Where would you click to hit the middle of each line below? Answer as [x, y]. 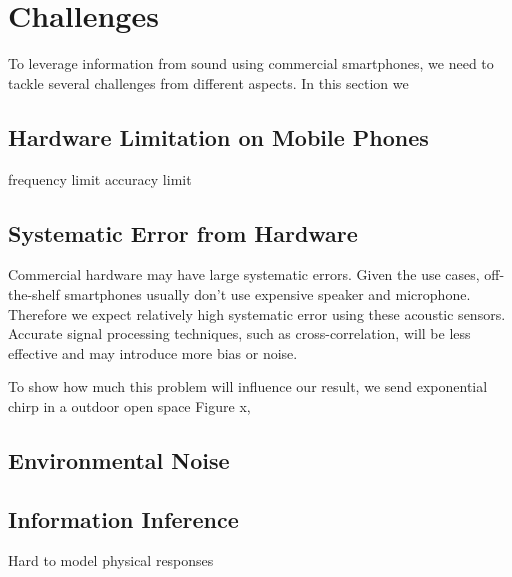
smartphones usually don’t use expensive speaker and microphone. [267, 293]
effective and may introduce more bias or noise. [153, 352]
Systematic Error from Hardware [183, 232]
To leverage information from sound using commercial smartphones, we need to [251, 63]
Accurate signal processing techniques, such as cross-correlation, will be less [239, 333]
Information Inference [123, 518]
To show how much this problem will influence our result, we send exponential [248, 386]
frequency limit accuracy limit [100, 178]
